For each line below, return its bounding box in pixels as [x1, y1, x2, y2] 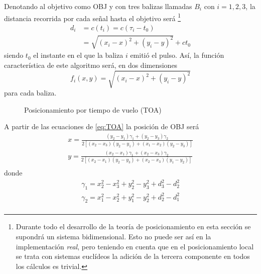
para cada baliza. [4, 87, 57, 98]
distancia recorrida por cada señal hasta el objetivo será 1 [4, 11, 181, 23]
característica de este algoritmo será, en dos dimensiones [4, 60, 178, 70]
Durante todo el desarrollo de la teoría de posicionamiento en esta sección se [16, 221, 251, 232]
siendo [4, 50, 24, 60]
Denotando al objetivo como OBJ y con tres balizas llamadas [4, 1, 192, 11]
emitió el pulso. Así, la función [130, 50, 224, 60]
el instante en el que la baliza [33, 50, 123, 60]
